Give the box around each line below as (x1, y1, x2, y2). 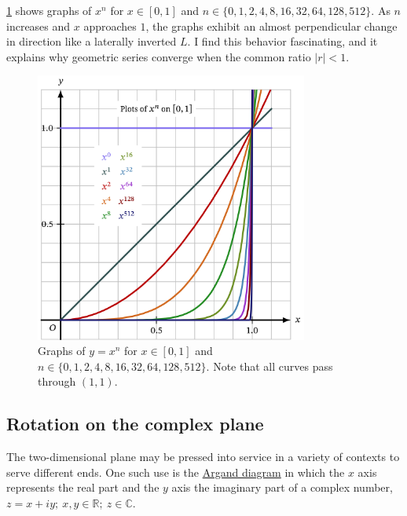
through (38, 373, 76, 390)
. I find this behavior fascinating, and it (187, 33, 378, 49)
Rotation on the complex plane (6, 412, 264, 436)
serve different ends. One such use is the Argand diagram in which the (6, 463, 345, 480)
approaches (83, 17, 137, 34)
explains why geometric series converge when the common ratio (6, 48, 311, 64)
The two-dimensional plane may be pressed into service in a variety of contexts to (6, 448, 400, 465)
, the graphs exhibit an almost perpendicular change (145, 17, 398, 34)
